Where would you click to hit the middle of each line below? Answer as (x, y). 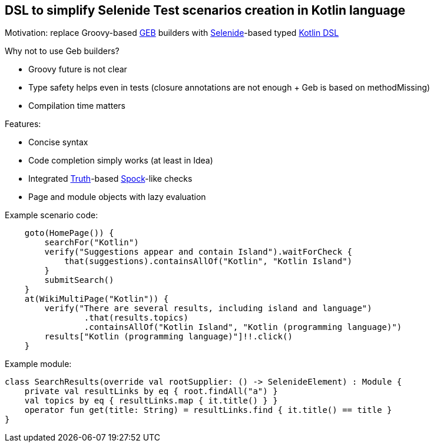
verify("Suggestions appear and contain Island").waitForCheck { (198, 252)
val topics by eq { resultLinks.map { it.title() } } (151, 401)
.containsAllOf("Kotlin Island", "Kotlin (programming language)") (243, 327)
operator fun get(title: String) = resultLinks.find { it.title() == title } (208, 410)
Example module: (38, 364)
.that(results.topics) (136, 318)
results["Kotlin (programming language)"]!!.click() (168, 337)
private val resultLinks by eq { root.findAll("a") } (151, 391)
